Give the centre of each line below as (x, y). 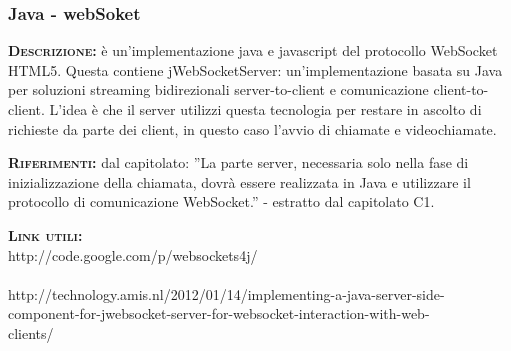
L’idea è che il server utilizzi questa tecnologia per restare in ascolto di (265, 109)
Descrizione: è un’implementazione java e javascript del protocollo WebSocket (253, 50)
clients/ (31, 332)
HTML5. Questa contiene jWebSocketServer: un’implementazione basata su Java (255, 69)
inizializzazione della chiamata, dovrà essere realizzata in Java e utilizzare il (239, 181)
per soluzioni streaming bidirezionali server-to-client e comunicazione (218, 89)
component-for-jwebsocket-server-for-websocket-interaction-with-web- (219, 313)
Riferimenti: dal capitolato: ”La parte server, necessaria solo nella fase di (238, 162)
